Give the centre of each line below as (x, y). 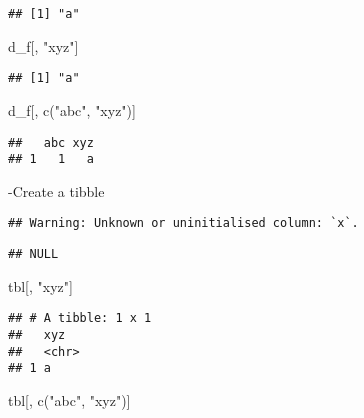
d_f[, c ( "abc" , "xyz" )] (72, 109)
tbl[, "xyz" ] (40, 285)
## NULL (33, 254)
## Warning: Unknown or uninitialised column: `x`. (183, 223)
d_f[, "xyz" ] (43, 45)
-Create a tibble (56, 190)
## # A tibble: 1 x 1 (80, 318)
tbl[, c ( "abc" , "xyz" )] (69, 399)
